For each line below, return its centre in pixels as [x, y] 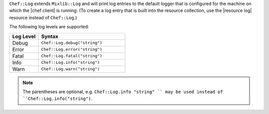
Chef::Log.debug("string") [72, 43]
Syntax [50, 36]
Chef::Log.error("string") [72, 50]
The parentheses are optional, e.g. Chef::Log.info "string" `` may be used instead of [123, 92]
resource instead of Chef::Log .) [43, 17]
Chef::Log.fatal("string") [72, 56]
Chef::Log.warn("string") [70, 69]
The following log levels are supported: [49, 27]
